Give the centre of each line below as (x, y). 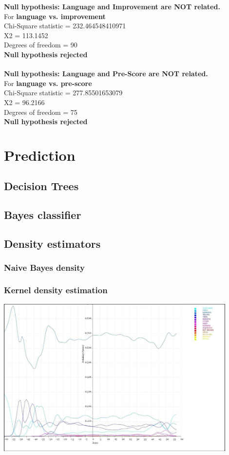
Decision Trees (41, 186)
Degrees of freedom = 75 (41, 112)
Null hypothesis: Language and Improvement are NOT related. (112, 6)
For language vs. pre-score (48, 83)
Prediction (40, 155)
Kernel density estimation (56, 290)
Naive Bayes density (44, 268)
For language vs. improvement (55, 16)
